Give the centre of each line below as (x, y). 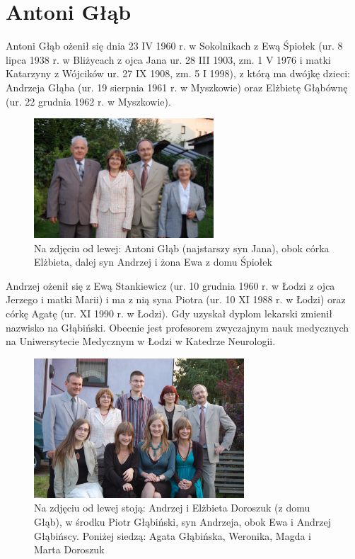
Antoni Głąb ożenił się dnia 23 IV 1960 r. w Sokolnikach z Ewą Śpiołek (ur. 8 (174, 46)
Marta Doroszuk (69, 549)
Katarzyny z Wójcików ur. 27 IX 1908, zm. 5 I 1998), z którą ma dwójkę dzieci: (178, 73)
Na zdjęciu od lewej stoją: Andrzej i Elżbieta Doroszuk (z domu (172, 508)
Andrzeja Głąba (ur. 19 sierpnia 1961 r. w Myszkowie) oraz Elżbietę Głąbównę (177, 87)
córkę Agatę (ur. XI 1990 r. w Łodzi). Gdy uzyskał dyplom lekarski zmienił (169, 313)
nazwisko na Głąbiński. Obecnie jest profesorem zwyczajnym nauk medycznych (177, 327)
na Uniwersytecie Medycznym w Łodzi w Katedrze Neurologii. (141, 341)
